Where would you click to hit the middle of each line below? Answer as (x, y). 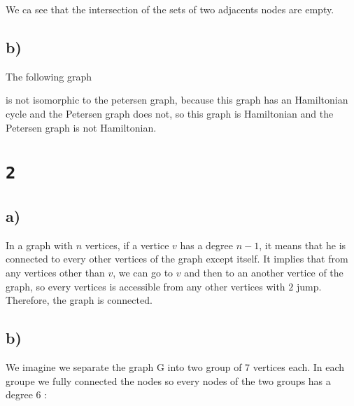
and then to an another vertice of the (264, 273)
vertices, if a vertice (127, 245)
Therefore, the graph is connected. (79, 300)
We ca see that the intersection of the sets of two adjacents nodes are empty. (170, 9)
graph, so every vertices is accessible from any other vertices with (146, 286)
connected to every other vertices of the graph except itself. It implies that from (177, 259)
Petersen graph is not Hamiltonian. (81, 127)
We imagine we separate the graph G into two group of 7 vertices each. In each (175, 367)
